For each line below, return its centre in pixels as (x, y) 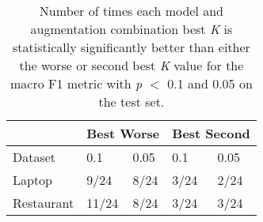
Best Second (211, 133)
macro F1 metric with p (76, 83)
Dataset (34, 157)
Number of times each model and (131, 11)
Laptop (33, 180)
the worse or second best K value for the (131, 65)
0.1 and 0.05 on (210, 83)
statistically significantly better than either (131, 47)
